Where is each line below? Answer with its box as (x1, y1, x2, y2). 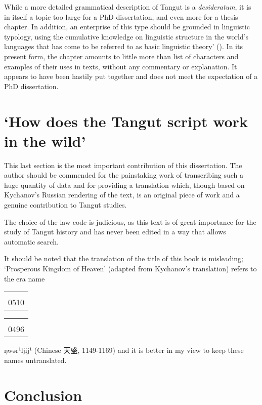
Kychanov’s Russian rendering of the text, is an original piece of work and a (4, 189, 240, 200)
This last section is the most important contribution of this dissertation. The (4, 159, 242, 170)
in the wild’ (4, 130, 86, 151)
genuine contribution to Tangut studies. (4, 199, 127, 210)
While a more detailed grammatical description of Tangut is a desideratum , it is (4, 2, 251, 12)
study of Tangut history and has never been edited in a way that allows (4, 226, 226, 237)
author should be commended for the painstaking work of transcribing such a (4, 170, 244, 180)
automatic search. (4, 236, 59, 247)
